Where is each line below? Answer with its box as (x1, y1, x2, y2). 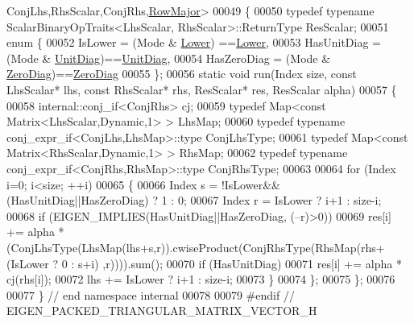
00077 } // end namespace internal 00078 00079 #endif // (6, 286, 295, 303)
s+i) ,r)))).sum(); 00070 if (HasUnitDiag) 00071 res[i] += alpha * (77, 255, 402, 271)
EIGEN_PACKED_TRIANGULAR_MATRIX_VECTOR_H (6, 302, 317, 319)
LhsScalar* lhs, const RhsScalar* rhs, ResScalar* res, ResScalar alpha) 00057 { (6, 81, 397, 97)
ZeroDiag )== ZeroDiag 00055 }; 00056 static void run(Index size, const (6, 65, 357, 82)
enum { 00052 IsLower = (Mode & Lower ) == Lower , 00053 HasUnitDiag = (6, 34, 381, 51)
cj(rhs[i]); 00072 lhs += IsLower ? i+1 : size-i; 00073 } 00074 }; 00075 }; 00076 (6, 271, 395, 288)
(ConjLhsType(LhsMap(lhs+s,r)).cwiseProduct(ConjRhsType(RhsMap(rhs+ (6, 238, 385, 255)
